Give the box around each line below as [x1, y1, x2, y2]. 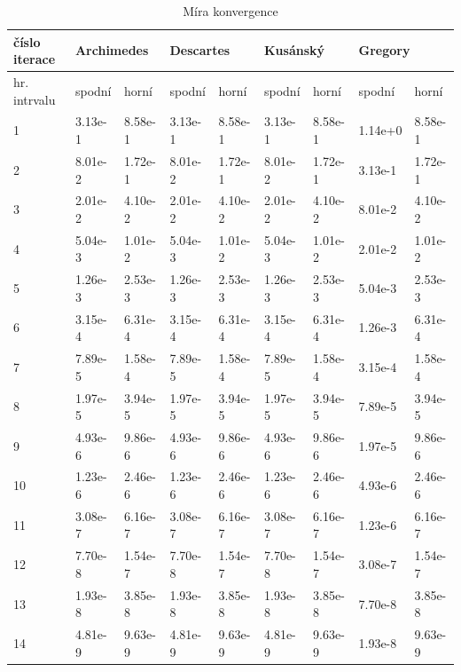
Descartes [169, 41, 230, 59]
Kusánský [263, 41, 325, 59]
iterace [13, 50, 56, 68]
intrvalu [13, 90, 56, 108]
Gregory [358, 41, 410, 59]
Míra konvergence [183, 2, 278, 20]
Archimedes [74, 41, 149, 59]
